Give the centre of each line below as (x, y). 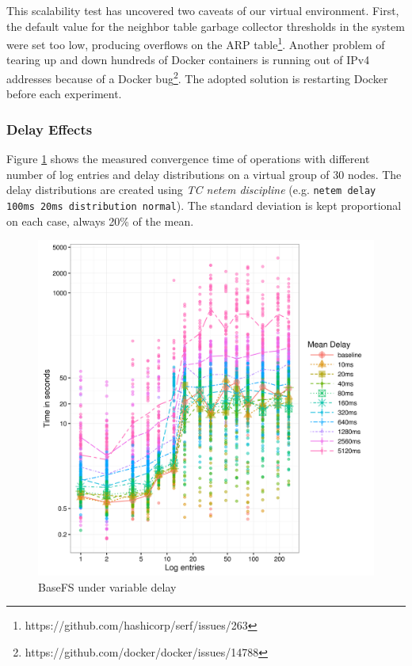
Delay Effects (50, 129)
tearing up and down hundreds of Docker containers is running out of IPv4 (188, 60)
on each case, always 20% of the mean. (100, 221)
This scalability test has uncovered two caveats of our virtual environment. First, (203, 10)
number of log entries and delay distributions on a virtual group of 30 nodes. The (204, 174)
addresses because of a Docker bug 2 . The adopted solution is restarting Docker (197, 77)
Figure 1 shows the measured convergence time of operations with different (188, 159)
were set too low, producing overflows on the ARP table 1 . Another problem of (196, 43)
